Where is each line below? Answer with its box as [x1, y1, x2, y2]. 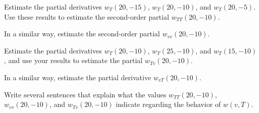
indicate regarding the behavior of [116, 99, 221, 109]
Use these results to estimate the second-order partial [4, 11, 169, 22]
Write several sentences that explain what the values [4, 89, 167, 99]
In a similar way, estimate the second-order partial [4, 28, 160, 39]
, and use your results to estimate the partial [4, 55, 143, 66]
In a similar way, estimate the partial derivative [4, 72, 151, 82]
